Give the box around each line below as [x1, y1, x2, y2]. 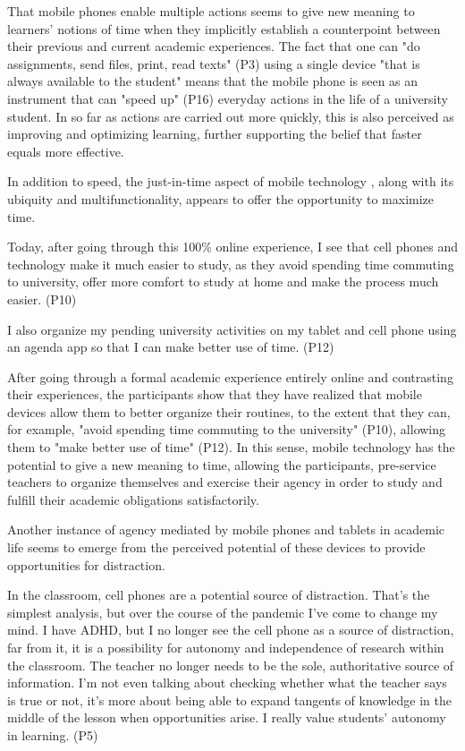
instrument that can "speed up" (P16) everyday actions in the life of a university [7, 89, 448, 107]
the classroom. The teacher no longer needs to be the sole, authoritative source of [7, 655, 454, 674]
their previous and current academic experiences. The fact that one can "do [7, 37, 420, 55]
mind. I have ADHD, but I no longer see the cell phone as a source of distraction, [7, 620, 454, 639]
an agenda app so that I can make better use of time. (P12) [7, 337, 334, 356]
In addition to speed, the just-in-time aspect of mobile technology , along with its [7, 172, 454, 191]
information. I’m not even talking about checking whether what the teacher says [7, 673, 447, 692]
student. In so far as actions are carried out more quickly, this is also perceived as [7, 107, 454, 125]
